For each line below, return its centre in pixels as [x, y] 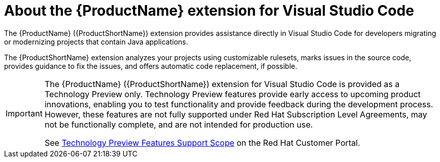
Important [24, 113]
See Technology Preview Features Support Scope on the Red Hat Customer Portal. [202, 143]
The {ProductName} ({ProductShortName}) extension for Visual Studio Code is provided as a [222, 84]
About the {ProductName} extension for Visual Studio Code [209, 11]
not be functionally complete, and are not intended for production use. [179, 124]
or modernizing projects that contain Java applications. [96, 42]
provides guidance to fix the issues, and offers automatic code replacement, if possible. [151, 66]
